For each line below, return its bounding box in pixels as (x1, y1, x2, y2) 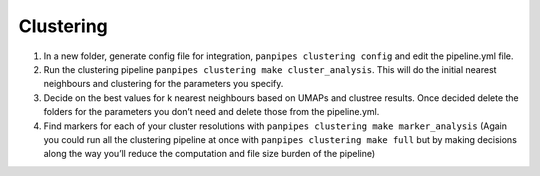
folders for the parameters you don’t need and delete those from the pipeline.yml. (43, 106, 380, 118)
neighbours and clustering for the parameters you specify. (43, 78, 284, 90)
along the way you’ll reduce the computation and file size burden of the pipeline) (43, 148, 376, 160)
